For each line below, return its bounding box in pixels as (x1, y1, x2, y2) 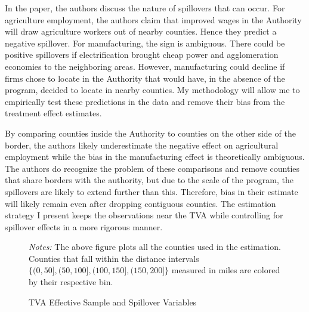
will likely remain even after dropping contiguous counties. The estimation (5, 197, 276, 209)
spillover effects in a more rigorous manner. (5, 220, 163, 233)
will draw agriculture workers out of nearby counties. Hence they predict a (5, 25, 277, 38)
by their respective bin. (29, 276, 113, 288)
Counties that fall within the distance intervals (29, 252, 199, 264)
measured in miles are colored (171, 264, 280, 276)
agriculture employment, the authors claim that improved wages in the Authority (5, 13, 302, 26)
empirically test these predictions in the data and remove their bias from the (5, 95, 285, 107)
